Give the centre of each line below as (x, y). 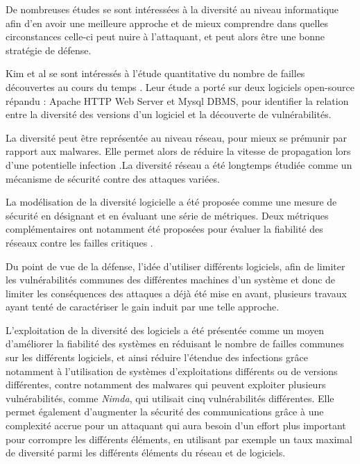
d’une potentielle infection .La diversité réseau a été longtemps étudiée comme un (179, 164)
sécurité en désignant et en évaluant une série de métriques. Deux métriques (167, 215)
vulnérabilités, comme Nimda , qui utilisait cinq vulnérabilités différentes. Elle (170, 398)
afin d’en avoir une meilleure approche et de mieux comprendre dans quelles (167, 23)
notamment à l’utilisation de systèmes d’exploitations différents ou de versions (172, 371)
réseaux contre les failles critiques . (79, 242)
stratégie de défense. (49, 50)
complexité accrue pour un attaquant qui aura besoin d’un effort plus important (176, 425)
